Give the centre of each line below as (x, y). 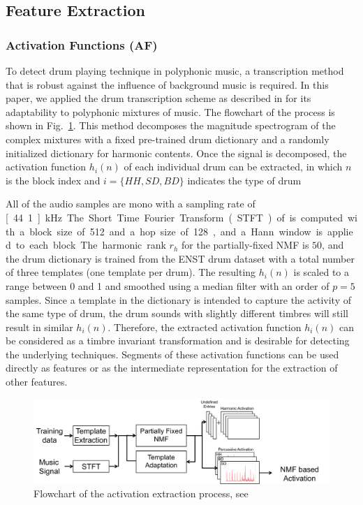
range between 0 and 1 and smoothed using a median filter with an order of (168, 285)
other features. (37, 382)
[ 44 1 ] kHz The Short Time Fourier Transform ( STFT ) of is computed (175, 217)
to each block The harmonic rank (91, 245)
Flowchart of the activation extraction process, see (141, 493)
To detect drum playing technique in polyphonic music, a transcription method (175, 71)
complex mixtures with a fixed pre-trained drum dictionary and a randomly (168, 139)
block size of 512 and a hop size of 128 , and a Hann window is (176, 231)
